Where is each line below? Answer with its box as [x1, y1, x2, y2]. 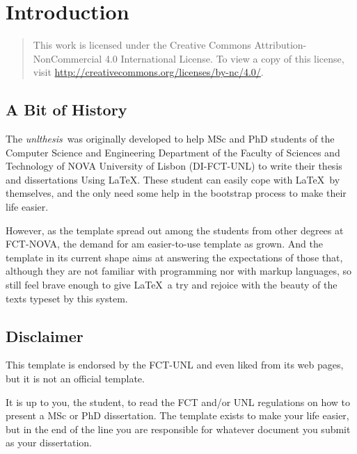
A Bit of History [6, 99, 127, 120]
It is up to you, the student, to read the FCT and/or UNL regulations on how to [6, 394, 351, 409]
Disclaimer [6, 325, 84, 346]
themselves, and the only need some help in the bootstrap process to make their [6, 186, 347, 200]
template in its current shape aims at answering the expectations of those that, [6, 250, 343, 264]
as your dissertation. [6, 435, 92, 450]
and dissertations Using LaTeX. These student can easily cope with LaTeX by [6, 172, 340, 186]
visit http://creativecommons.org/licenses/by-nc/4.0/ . [33, 65, 264, 79]
